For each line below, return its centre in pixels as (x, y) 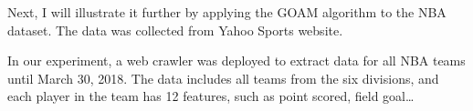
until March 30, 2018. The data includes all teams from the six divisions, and (223, 78)
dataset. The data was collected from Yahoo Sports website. (175, 30)
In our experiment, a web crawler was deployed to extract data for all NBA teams (236, 61)
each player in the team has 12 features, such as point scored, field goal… (211, 96)
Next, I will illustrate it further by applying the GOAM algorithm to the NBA (227, 12)
